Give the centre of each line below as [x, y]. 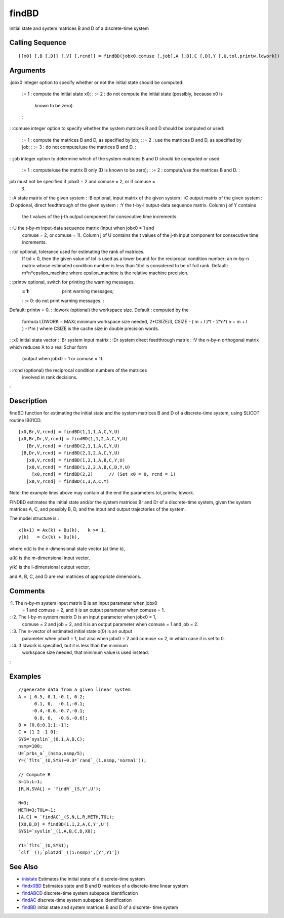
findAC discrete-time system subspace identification [77, 900]
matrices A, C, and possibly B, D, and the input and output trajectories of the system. [98, 509]
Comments [27, 591]
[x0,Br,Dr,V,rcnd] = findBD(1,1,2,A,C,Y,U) [73, 439]
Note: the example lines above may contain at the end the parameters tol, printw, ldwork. [102, 493]
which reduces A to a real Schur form [48, 347]
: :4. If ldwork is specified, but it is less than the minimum [69, 645]
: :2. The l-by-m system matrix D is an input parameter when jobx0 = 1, [83, 617]
